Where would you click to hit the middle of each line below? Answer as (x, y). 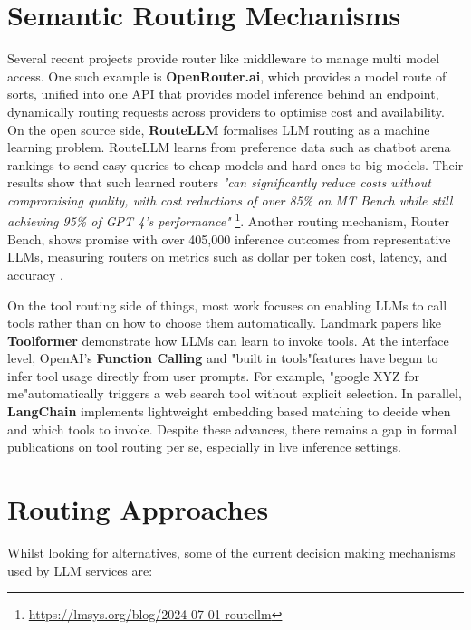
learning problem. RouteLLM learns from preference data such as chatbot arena (229, 147)
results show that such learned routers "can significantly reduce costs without (219, 182)
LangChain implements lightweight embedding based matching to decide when (229, 411)
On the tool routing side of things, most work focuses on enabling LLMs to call (227, 305)
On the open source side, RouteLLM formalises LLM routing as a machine (219, 129)
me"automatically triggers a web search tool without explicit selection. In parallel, (235, 393)
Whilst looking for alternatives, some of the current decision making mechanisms (231, 552)
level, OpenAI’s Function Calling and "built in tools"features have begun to (223, 358)
